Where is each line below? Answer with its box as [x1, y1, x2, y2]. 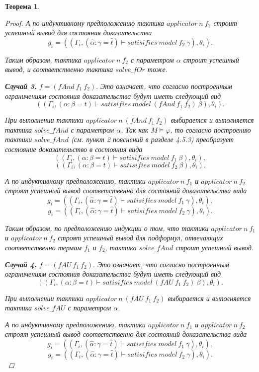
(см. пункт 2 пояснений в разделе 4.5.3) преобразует [71, 134, 234, 145]
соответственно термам [5, 242, 82, 252]
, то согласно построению [170, 124, 251, 135]
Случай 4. [5, 259, 37, 269]
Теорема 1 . [5, 1, 40, 11]
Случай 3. [5, 80, 37, 91]
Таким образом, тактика [5, 54, 82, 65]
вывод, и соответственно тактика [5, 64, 113, 74]
